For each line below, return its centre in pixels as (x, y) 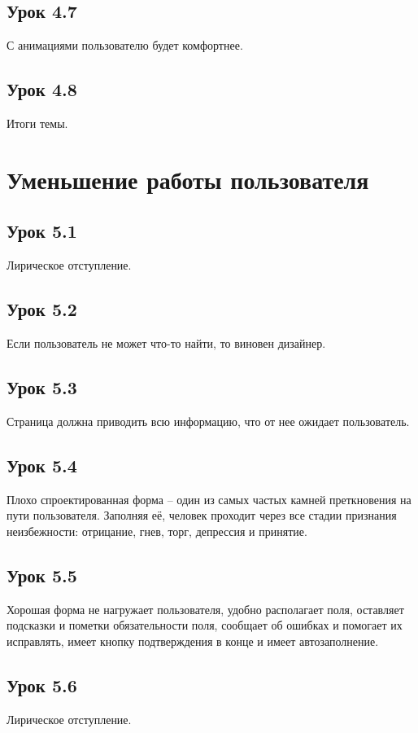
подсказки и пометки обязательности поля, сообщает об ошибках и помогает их (205, 625)
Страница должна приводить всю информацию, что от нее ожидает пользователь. (208, 421)
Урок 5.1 (42, 231)
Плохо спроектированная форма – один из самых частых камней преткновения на (209, 499)
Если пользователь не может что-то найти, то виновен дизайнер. (166, 342)
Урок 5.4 (42, 465)
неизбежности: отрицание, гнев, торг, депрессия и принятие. (157, 531)
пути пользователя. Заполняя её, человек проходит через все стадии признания (202, 515)
